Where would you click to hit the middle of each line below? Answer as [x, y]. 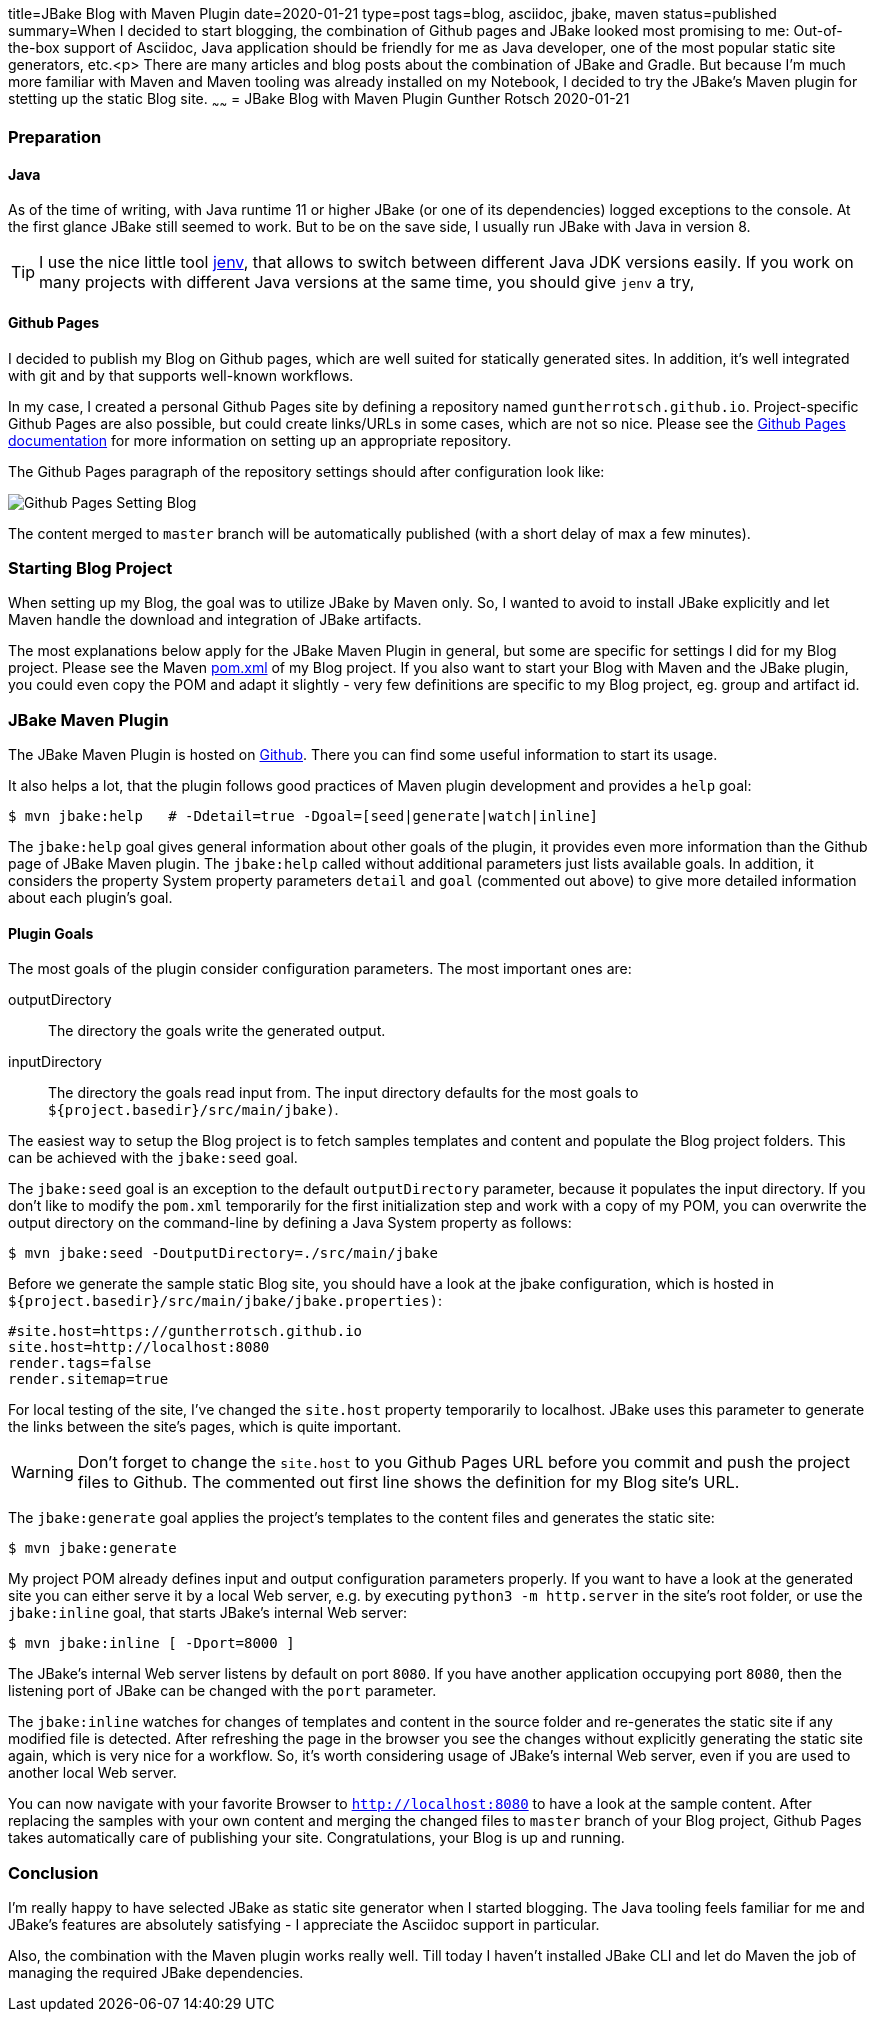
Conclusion [53, 1872]
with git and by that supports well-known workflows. [181, 375]
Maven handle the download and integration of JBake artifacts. [215, 620]
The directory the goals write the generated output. [217, 1031]
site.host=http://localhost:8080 [139, 1347]
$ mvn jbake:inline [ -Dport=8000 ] [151, 1643]
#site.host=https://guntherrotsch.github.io [185, 1331]
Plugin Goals [51, 933]
